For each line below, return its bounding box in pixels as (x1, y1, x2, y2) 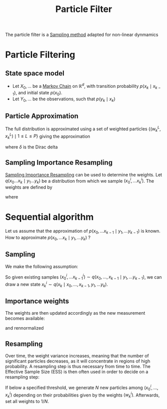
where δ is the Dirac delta (5, 144, 58, 150)
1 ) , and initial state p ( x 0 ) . (12, 89, 62, 97)
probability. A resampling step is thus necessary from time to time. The (5, 364, 151, 370)
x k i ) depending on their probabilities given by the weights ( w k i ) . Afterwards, (5, 391, 160, 399)
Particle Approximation (5, 111, 79, 120)
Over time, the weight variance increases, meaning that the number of (5, 353, 150, 359)
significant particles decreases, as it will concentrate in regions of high (5, 358, 151, 364)
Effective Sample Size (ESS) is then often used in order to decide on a (5, 369, 149, 375)
